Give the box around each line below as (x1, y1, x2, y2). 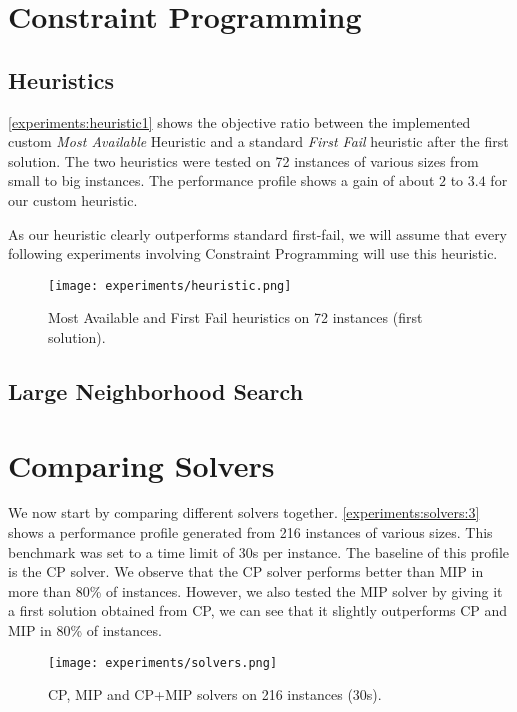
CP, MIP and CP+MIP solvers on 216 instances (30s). (48, 684, 382, 705)
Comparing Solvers (8, 444, 275, 485)
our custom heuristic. (8, 189, 138, 210)
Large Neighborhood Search (8, 375, 304, 406)
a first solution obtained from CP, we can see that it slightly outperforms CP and (8, 600, 508, 621)
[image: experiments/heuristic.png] (48, 278, 292, 293)
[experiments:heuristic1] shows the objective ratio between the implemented (8, 111, 471, 132)
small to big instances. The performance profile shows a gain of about (8, 170, 435, 191)
